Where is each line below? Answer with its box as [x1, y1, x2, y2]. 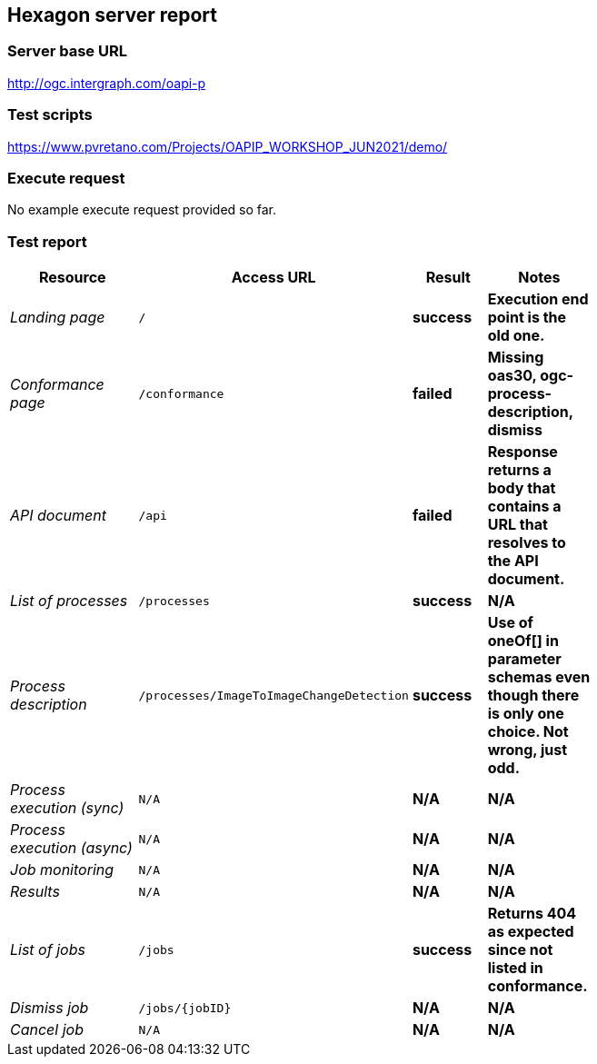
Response [487, 443, 558, 462]
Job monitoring [10, 860, 114, 880]
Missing [487, 348, 544, 367]
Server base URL [7, 42, 127, 61]
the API [487, 552, 539, 571]
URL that [487, 515, 548, 534]
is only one [487, 704, 564, 723]
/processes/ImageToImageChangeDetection [138, 688, 409, 702]
